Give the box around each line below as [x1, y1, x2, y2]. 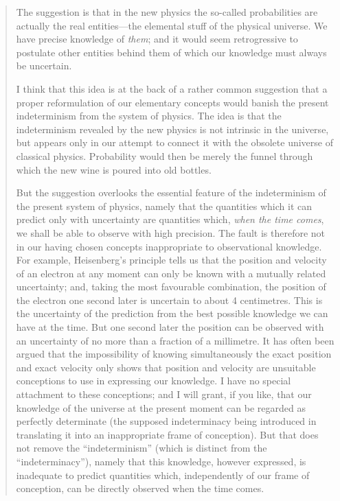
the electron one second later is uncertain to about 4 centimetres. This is [16, 292, 323, 307]
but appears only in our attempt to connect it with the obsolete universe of [16, 135, 333, 150]
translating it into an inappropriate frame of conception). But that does [16, 427, 319, 441]
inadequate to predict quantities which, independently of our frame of [16, 467, 310, 482]
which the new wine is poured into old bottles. [16, 162, 212, 176]
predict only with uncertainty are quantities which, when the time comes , [16, 212, 324, 226]
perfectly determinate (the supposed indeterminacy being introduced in [16, 414, 317, 428]
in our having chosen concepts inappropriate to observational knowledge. [16, 239, 322, 253]
